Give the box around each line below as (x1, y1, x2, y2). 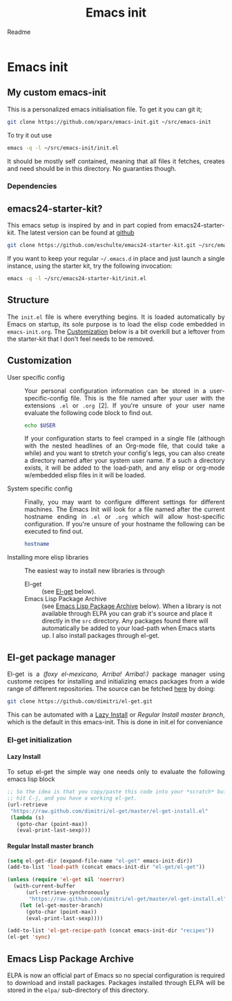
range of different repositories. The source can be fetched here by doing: (7, 685, 215, 693)
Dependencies (7, 181, 57, 191)
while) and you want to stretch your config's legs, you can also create (24, 449, 225, 457)
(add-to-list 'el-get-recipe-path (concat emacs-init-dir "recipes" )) (7, 927, 215, 935)
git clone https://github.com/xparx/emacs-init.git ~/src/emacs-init (7, 118, 212, 125)
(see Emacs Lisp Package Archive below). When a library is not (41, 602, 222, 610)
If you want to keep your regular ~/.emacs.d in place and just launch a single (7, 255, 226, 263)
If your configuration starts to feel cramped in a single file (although (24, 434, 225, 443)
